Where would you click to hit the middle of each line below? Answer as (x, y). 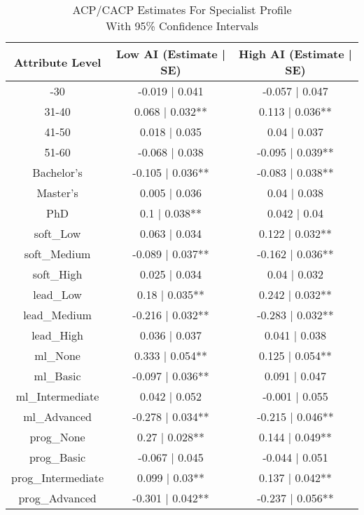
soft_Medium (57, 254)
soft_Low (57, 233)
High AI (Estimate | (295, 54)
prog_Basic (57, 457)
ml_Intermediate (57, 396)
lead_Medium (57, 315)
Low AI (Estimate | (171, 54)
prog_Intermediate (58, 477)
